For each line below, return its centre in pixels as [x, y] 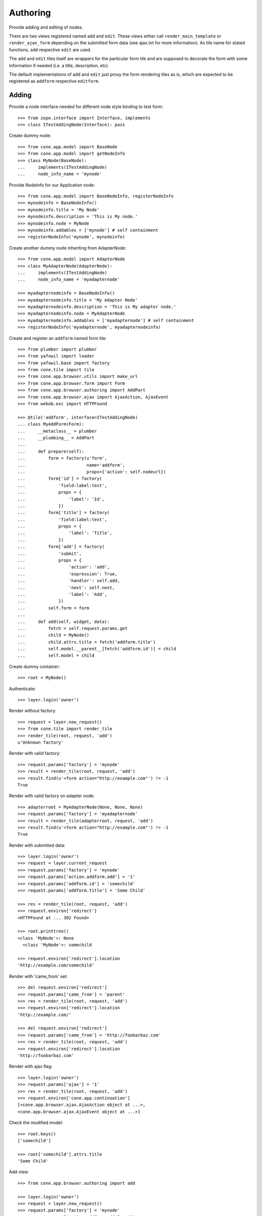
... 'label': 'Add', [63, 594]
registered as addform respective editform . [54, 81]
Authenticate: [22, 689]
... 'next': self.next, [66, 588]
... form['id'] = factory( [60, 479]
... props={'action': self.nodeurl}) [92, 472]
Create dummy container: [34, 666]
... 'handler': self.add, [69, 581]
